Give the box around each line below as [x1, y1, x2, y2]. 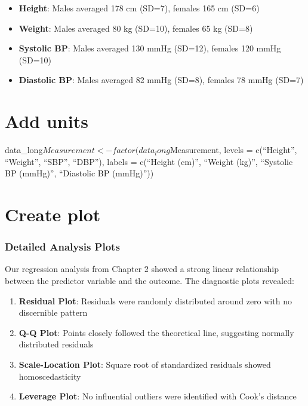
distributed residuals [19, 338, 94, 350]
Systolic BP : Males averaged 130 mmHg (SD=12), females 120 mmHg [19, 42, 281, 54]
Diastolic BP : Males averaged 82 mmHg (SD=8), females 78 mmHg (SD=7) [19, 74, 304, 86]
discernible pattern [19, 306, 88, 319]
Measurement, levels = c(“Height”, [170, 144, 297, 156]
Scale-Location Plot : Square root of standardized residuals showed [19, 358, 271, 371]
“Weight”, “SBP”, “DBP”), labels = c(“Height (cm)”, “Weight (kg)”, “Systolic [5, 155, 293, 167]
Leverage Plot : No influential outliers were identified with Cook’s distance [19, 390, 297, 402]
